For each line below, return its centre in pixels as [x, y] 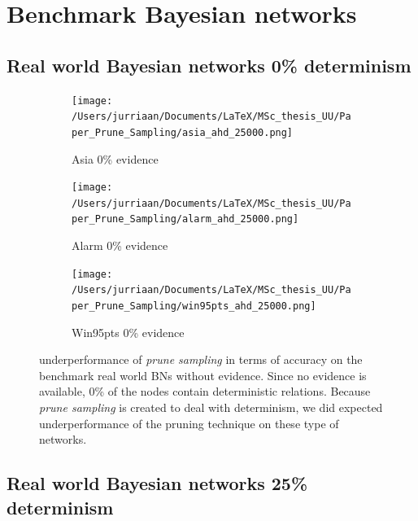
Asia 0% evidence [115, 158]
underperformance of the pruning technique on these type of [189, 423]
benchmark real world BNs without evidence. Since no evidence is [203, 375]
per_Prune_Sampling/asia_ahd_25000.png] [183, 132]
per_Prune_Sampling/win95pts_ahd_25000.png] [194, 306]
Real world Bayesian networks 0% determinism [209, 65]
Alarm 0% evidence [120, 245]
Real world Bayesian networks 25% [157, 483]
